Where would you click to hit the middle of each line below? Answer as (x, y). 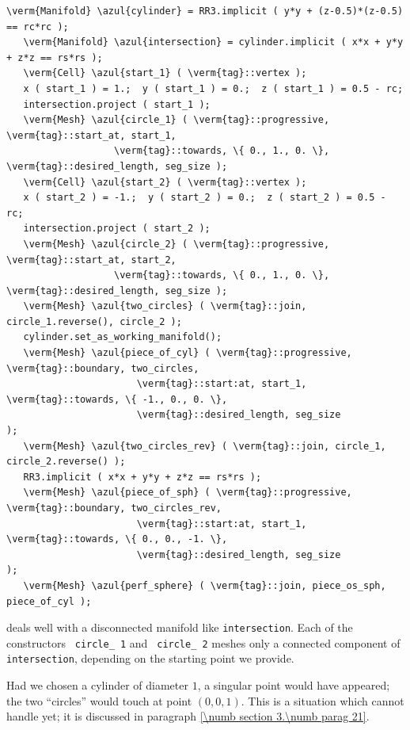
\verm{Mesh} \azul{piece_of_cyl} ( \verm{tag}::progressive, (188, 353)
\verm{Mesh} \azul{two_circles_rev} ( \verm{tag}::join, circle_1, (205, 446)
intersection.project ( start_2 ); (117, 229)
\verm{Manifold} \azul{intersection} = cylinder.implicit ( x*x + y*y (213, 42)
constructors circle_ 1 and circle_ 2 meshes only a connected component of (203, 642)
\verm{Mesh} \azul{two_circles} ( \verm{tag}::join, (165, 306)
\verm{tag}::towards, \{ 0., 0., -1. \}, (117, 539)
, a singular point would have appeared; (294, 685)
